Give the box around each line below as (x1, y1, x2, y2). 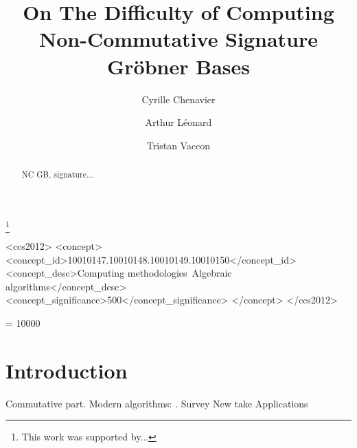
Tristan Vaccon (146, 138, 211, 152)
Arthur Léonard (145, 115, 212, 129)
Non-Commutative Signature (38, 25, 319, 53)
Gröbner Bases (107, 52, 250, 80)
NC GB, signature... (21, 169, 93, 180)
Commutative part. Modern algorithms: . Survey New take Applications (5, 396, 308, 410)
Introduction (5, 356, 128, 384)
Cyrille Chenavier (141, 92, 216, 106)
